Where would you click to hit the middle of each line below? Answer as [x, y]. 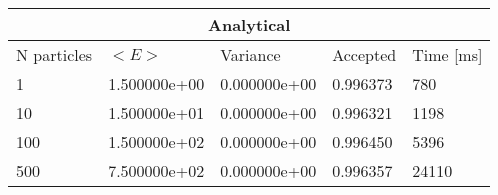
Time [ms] [447, 54]
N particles [54, 54]
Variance [250, 54]
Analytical [249, 24]
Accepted [364, 54]
